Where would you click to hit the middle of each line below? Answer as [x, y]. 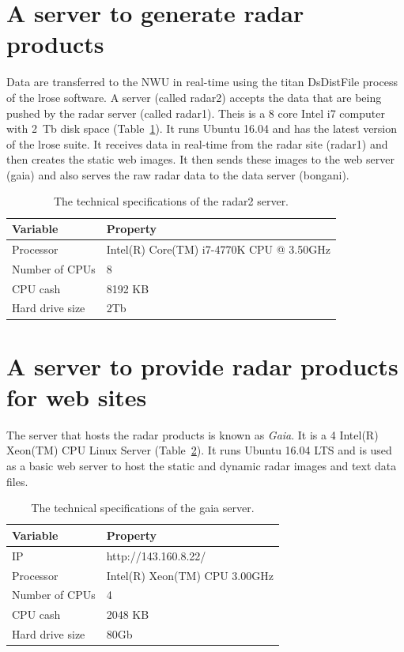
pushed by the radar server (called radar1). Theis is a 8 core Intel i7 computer [196, 113]
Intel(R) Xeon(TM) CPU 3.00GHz [190, 575]
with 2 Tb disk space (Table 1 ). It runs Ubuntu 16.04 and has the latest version [202, 128]
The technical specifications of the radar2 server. [171, 201]
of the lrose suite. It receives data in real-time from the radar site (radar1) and [197, 143]
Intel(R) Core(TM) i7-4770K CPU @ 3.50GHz [218, 249]
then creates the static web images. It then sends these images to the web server [200, 159]
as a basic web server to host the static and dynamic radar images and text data [202, 466]
